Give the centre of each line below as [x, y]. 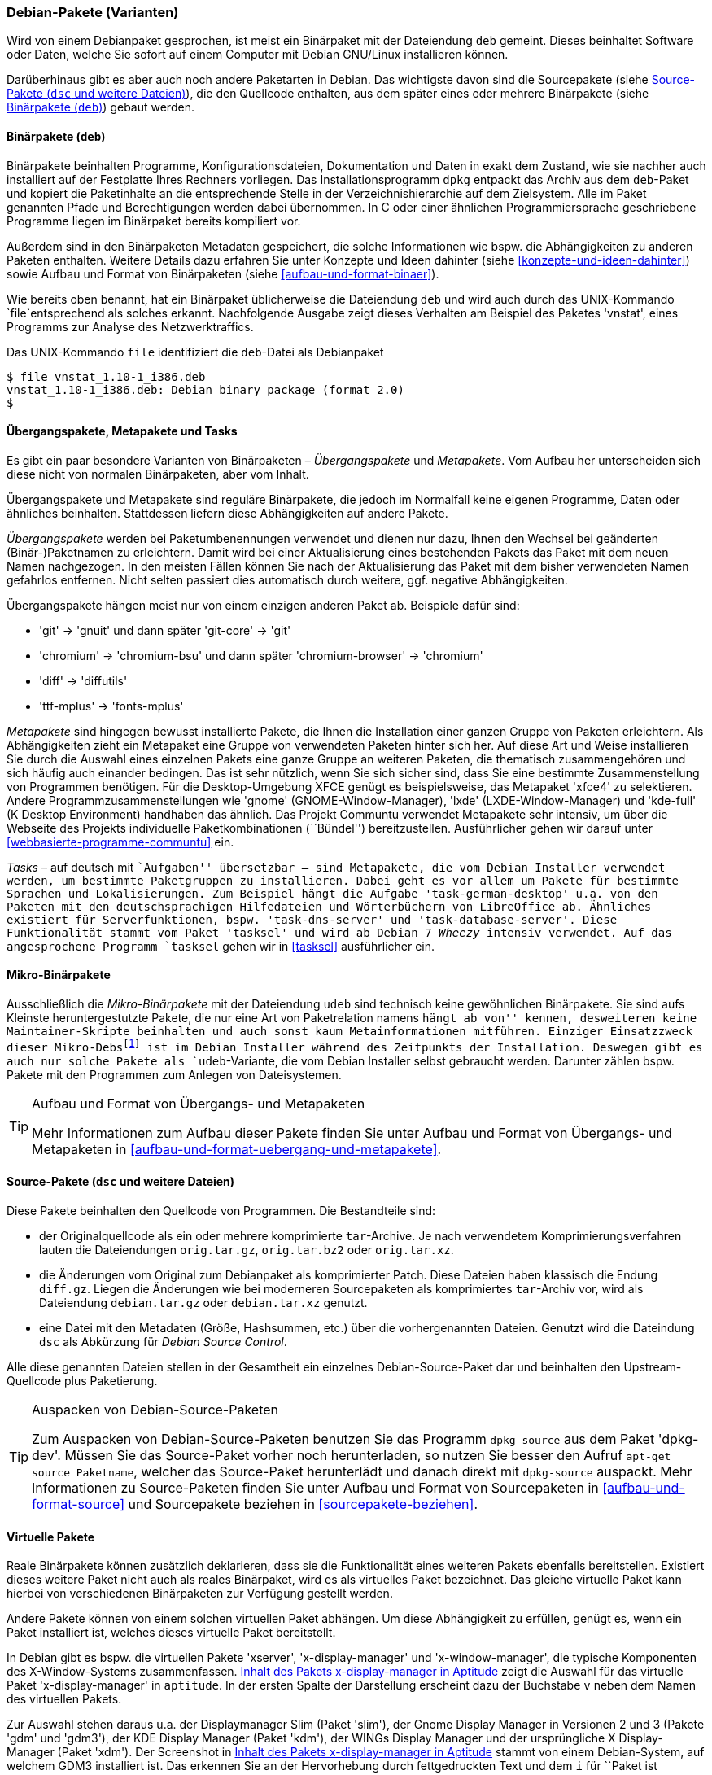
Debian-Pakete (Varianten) [93, 12]
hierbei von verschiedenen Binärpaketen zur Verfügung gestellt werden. [200, 1594]
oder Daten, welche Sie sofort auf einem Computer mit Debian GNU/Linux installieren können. [258, 55]
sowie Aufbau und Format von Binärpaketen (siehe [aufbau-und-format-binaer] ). [223, 273]
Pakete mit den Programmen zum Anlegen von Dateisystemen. [174, 1074]
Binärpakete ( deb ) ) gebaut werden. [100, 107]
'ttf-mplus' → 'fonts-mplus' [111, 706]
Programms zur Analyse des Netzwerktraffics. [130, 326]
